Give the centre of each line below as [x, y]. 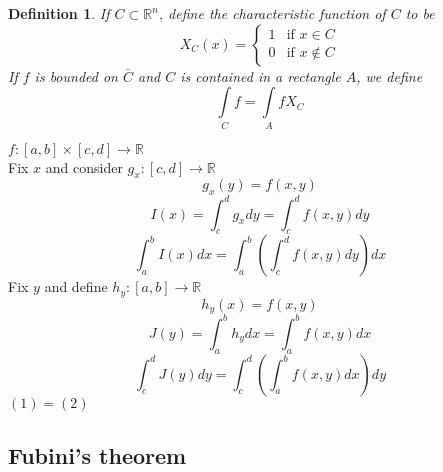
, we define [389, 75]
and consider [84, 166]
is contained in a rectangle [260, 75]
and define [76, 286]
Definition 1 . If [59, 13]
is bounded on [76, 75]
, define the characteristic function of [272, 13]
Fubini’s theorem [97, 455]
